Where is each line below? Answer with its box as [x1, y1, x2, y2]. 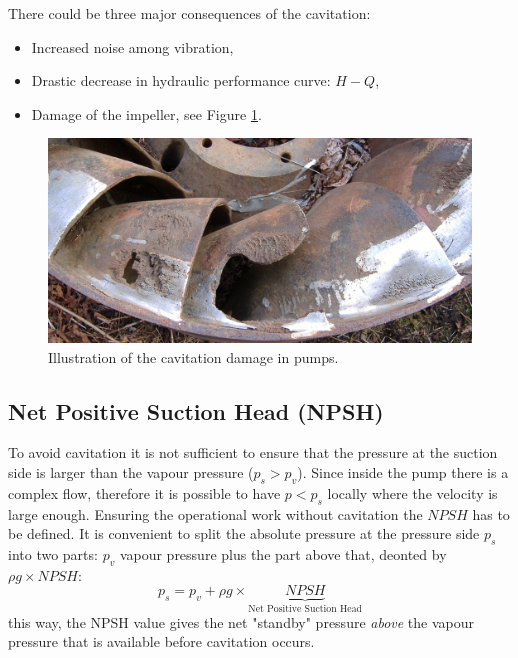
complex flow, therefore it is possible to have [8, 482, 281, 503]
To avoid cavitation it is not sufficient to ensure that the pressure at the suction [8, 442, 498, 463]
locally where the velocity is [327, 482, 498, 503]
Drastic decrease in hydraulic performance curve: [31, 70, 331, 91]
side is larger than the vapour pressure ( [8, 461, 254, 482]
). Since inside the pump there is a [297, 461, 509, 482]
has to [472, 503, 510, 524]
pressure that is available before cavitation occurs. [8, 631, 315, 652]
